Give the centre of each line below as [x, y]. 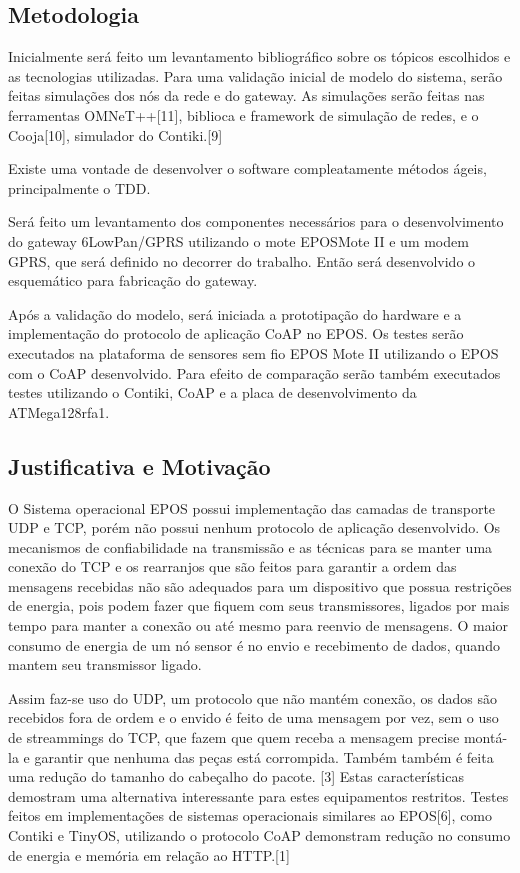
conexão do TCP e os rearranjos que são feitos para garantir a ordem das [232, 566]
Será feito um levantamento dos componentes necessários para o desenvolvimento [256, 221]
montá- [485, 737]
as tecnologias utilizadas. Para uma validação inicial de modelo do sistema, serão [255, 75]
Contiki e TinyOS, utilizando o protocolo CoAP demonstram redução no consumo [259, 835]
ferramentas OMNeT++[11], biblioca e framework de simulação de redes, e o [243, 114]
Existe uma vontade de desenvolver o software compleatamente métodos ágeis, [247, 168]
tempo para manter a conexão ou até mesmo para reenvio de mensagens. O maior [258, 625]
